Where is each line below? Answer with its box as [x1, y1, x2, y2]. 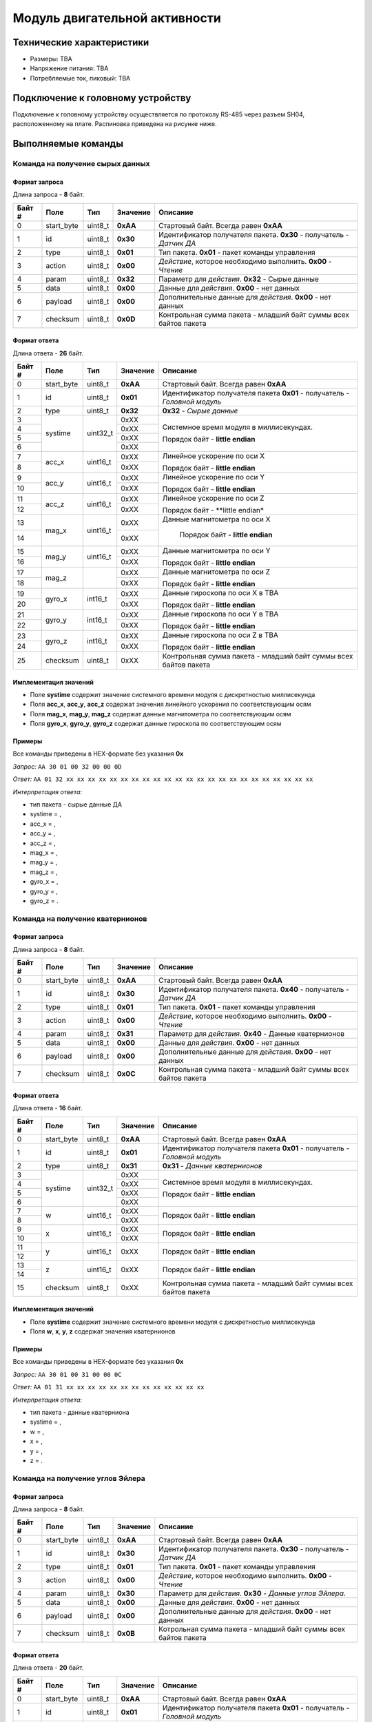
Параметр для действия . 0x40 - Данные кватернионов [158, 1029, 344, 1039]
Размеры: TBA [30, 55, 72, 63]
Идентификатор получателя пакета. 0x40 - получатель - [158, 985, 349, 995]
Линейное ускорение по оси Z [162, 493, 265, 503]
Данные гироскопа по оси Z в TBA [162, 630, 278, 640]
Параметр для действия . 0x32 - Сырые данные [158, 274, 320, 284]
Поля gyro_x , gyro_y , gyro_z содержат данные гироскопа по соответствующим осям [30, 720, 282, 728]
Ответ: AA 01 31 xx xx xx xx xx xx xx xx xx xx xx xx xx [12, 1383, 205, 1391]
